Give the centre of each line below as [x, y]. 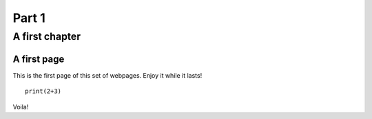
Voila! [21, 107]
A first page [39, 59]
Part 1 [29, 18]
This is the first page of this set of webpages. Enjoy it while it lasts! [107, 75]
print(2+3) [43, 91]
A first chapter [47, 36]
